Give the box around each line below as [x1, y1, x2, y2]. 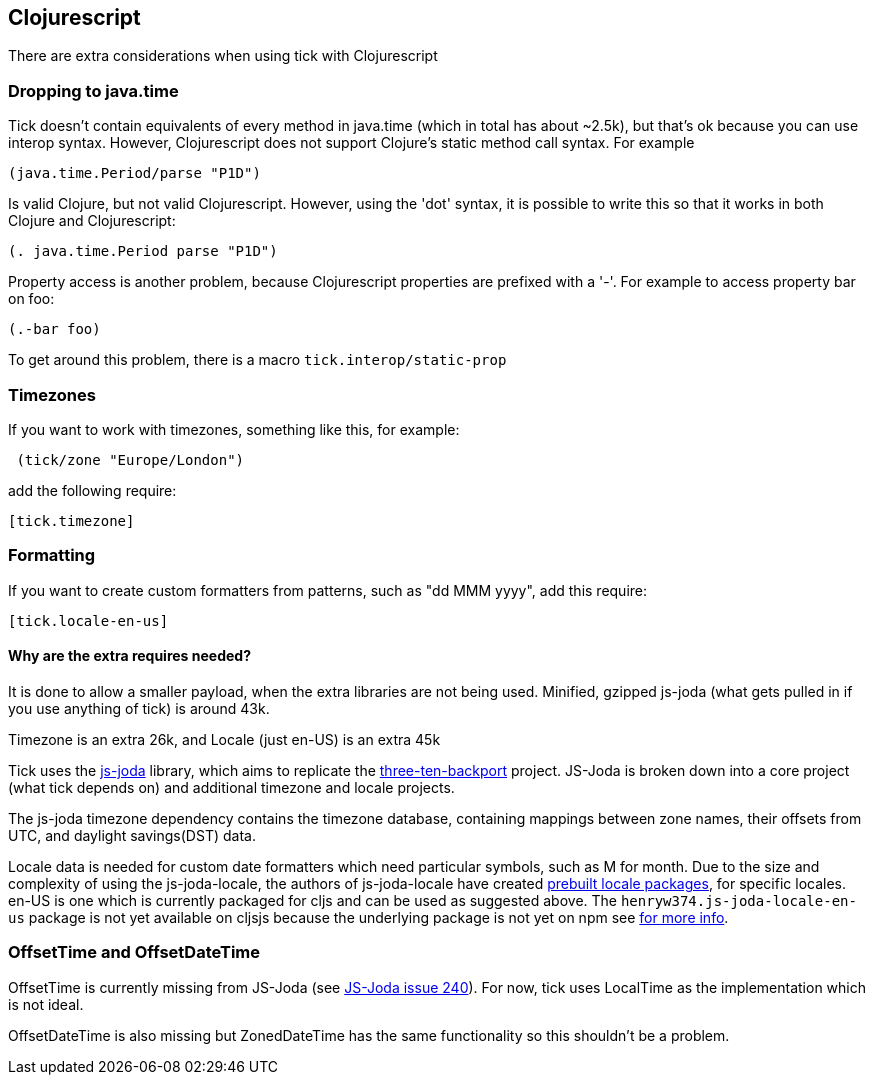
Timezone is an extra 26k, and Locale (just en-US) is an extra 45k [8, 730, 441, 748]
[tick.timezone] [8, 512, 135, 529]
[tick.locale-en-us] [8, 612, 169, 629]
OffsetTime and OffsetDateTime [8, 942, 260, 963]
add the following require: [8, 481, 177, 499]
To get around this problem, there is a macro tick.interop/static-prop [8, 351, 507, 369]
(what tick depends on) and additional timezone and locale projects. [8, 778, 455, 796]
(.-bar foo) [8, 321, 101, 338]
